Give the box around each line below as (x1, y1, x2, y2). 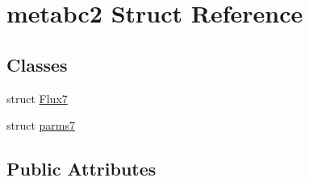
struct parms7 (6, 117, 76, 134)
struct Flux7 (6, 89, 68, 106)
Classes (6, 52, 68, 77)
